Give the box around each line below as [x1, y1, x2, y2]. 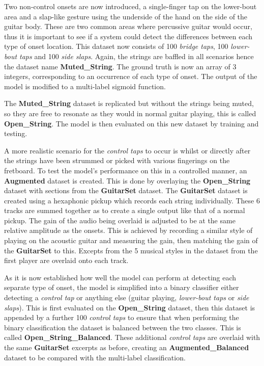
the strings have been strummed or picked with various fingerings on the [4, 155, 230, 166]
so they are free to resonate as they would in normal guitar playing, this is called [4, 108, 256, 118]
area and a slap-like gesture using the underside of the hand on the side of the [4, 11, 248, 21]
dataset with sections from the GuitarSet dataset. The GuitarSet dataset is [4, 185, 248, 196]
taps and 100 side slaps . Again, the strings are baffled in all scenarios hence [19, 50, 254, 61]
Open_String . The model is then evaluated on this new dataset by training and [4, 118, 259, 128]
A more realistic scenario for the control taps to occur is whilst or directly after [4, 145, 251, 155]
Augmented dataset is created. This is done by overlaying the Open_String [4, 175, 251, 186]
